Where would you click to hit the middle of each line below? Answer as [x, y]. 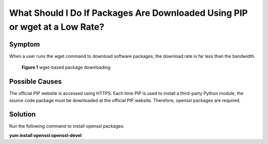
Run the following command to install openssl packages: [67, 126]
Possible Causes [35, 82]
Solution [22, 115]
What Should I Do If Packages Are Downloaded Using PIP [129, 13]
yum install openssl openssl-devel [45, 135]
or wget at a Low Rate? [57, 27]
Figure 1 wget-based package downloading [66, 67]
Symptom [25, 44]
